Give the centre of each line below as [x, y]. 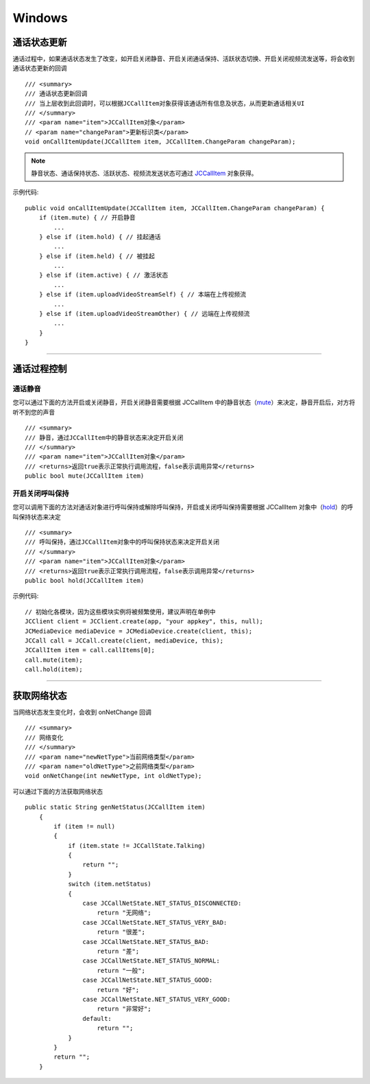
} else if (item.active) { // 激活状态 [103, 275]
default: [97, 1018]
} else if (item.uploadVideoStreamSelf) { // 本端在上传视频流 [143, 295]
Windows [40, 18]
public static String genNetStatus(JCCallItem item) [115, 807]
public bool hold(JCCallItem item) [85, 580]
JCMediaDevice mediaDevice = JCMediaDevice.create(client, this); [139, 631]
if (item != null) [85, 826]
